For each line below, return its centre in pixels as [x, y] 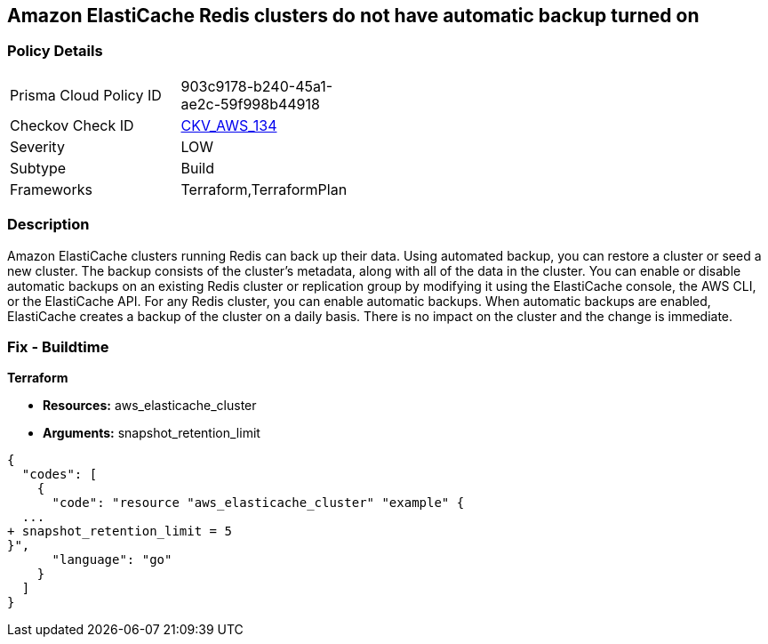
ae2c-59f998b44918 [250, 104]
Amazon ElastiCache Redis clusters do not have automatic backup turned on [353, 16]
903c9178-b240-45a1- [257, 86]
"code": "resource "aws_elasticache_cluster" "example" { [258, 503]
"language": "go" [112, 560]
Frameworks [51, 189]
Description [48, 225]
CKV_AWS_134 [229, 125]
